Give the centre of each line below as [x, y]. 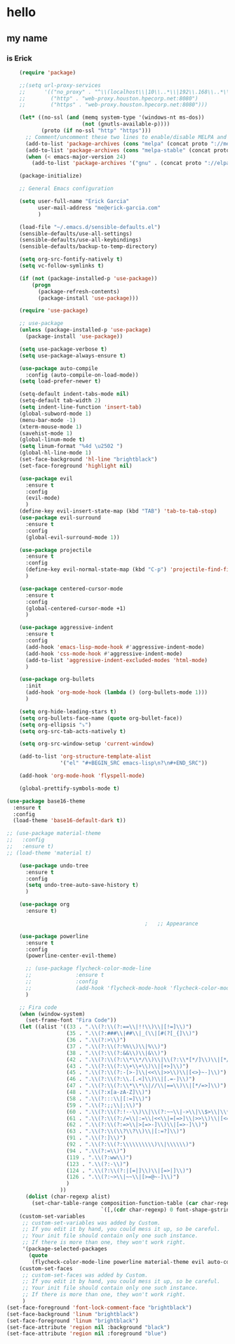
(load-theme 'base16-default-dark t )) [70, 821]
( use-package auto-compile [59, 368]
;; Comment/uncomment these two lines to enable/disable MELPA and [126, 137]
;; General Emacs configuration [66, 189]
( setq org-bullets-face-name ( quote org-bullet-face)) [101, 718]
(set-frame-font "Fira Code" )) [71, 1020]
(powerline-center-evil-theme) [71, 956]
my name [27, 38]
